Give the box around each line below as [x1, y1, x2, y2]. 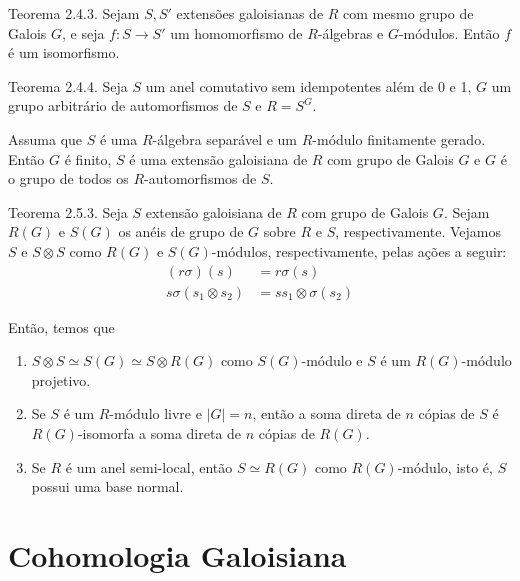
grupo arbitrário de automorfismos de [8, 95, 238, 116]
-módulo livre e [109, 403, 202, 424]
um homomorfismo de [170, 22, 303, 43]
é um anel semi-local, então [65, 456, 233, 477]
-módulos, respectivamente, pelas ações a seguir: [211, 240, 507, 261]
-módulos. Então [398, 22, 500, 43]
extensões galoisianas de [176, 3, 324, 23]
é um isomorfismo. [8, 42, 120, 63]
